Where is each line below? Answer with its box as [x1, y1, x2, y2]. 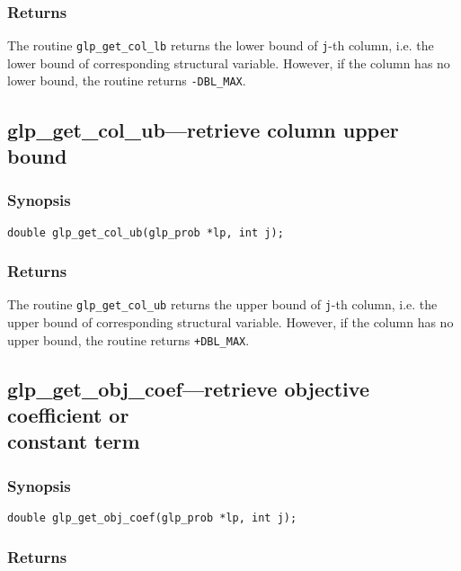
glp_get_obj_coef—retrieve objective [7, 374, 369, 402]
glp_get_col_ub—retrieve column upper [7, 115, 399, 143]
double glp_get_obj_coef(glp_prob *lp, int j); [7, 512, 297, 525]
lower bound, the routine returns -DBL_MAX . [7, 71, 246, 90]
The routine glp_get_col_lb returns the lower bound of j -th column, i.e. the [7, 36, 434, 55]
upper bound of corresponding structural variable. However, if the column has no [7, 313, 454, 332]
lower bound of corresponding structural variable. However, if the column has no [7, 53, 450, 72]
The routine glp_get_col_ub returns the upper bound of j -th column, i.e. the [7, 295, 438, 314]
